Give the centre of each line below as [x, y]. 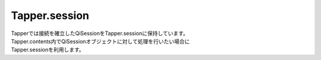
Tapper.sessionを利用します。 [48, 50]
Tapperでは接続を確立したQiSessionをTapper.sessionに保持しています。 [100, 33]
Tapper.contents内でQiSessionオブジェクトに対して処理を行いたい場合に [100, 41]
